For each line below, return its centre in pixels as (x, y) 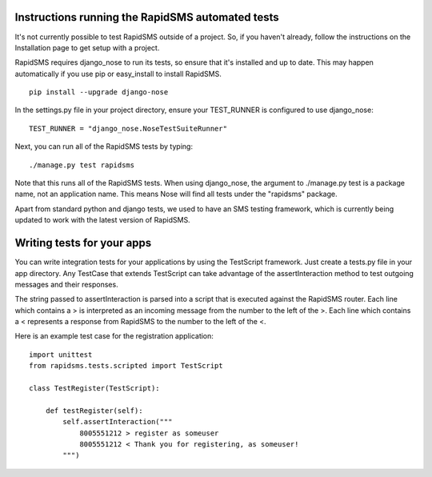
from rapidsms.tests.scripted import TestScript (126, 366)
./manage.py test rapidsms (82, 165)
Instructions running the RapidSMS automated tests (147, 17)
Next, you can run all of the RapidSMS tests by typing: (104, 146)
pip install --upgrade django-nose (99, 92)
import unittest (61, 355)
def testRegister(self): (94, 411)
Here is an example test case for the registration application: (114, 336)
